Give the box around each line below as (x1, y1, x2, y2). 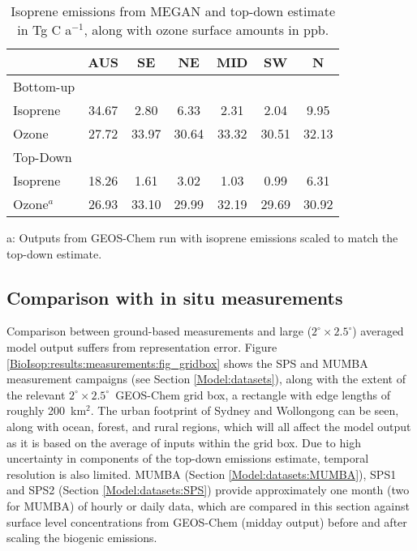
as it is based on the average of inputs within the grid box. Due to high (6, 434, 361, 451)
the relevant (6, 386, 66, 403)
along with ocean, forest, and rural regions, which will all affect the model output (6, 417, 411, 434)
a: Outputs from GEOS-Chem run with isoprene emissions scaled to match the (6, 229, 398, 246)
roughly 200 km (6, 402, 87, 419)
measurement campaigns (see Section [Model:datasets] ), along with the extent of (6, 370, 406, 387)
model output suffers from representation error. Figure (6, 338, 277, 355)
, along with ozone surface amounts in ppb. (84, 20, 329, 39)
